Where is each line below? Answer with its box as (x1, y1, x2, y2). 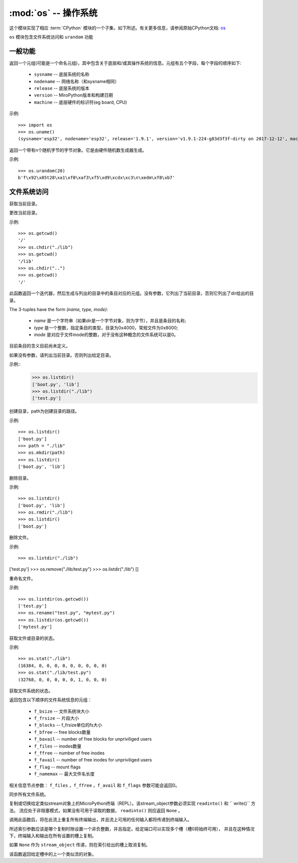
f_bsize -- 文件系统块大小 (34, 708, 89, 714)
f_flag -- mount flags (34, 764, 81, 770)
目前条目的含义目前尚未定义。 (9, 343, 71, 349)
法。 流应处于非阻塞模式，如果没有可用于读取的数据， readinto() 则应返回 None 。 (9, 807, 183, 813)
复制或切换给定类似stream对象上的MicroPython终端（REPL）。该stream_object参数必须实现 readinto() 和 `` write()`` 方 (9, 800, 256, 806)
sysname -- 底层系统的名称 (34, 71, 89, 77)
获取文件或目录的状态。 (9, 635, 57, 641)
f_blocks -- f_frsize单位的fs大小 (34, 722, 102, 728)
